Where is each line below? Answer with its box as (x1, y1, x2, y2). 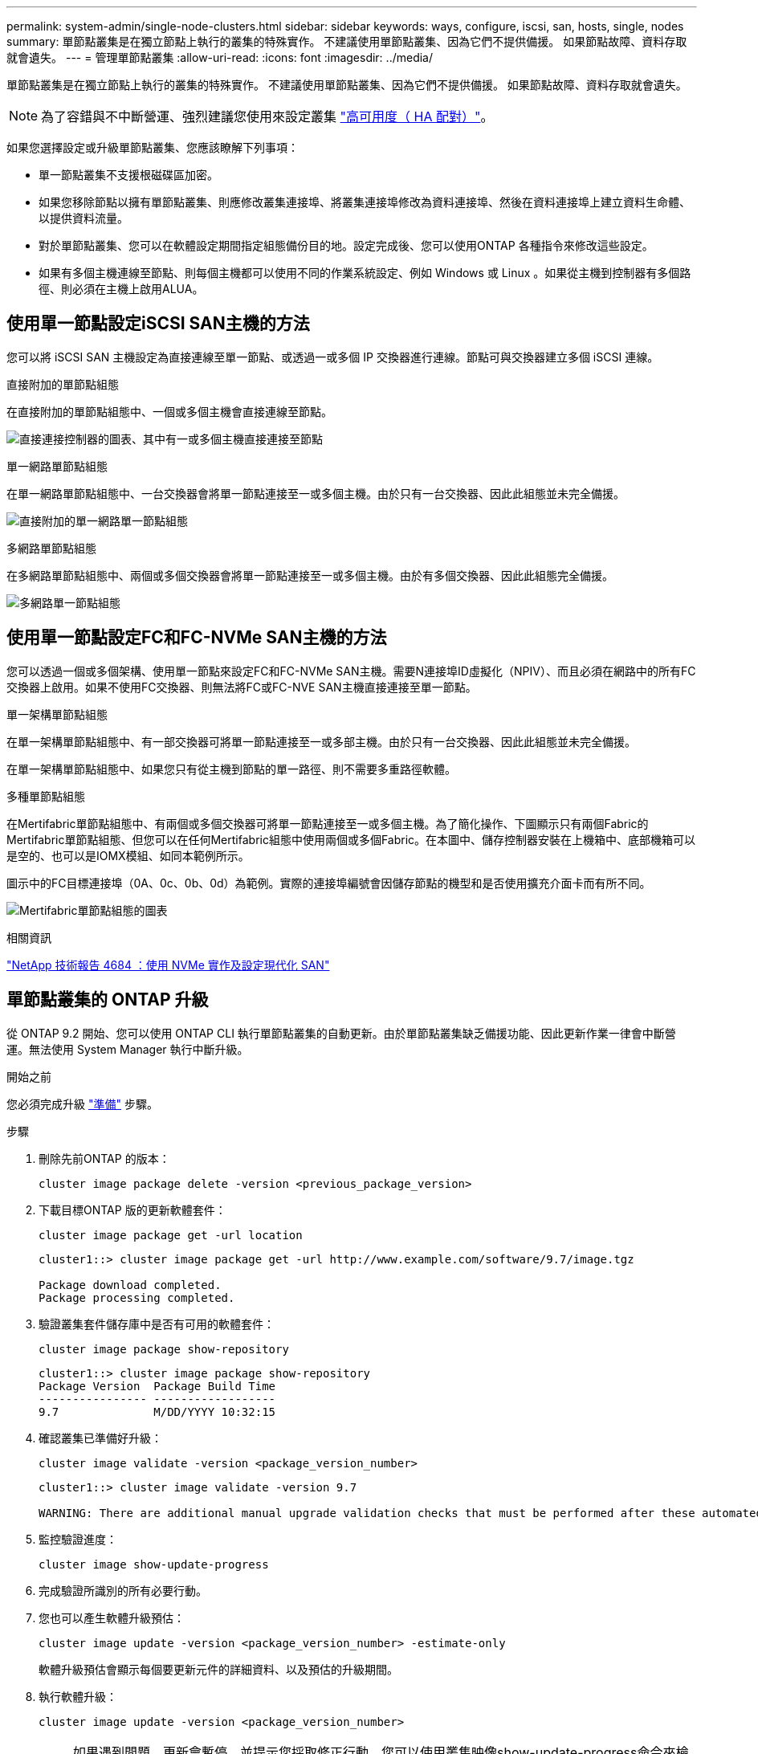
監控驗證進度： (39, 1532, 117, 1546)
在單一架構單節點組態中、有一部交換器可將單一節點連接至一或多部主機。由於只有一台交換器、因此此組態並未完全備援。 (6, 734, 636, 749)
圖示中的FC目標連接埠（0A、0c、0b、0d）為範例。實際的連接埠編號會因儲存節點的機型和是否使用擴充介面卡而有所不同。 (6, 875, 651, 890)
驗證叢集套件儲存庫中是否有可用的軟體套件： (39, 1316, 275, 1331)
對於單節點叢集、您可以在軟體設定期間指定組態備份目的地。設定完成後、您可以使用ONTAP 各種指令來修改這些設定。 (39, 239, 654, 252)
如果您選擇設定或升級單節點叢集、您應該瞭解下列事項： (6, 141, 299, 154)
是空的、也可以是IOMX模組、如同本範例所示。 (6, 848, 250, 863)
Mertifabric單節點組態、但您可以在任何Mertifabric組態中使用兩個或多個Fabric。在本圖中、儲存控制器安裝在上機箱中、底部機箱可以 (6, 832, 696, 846)
